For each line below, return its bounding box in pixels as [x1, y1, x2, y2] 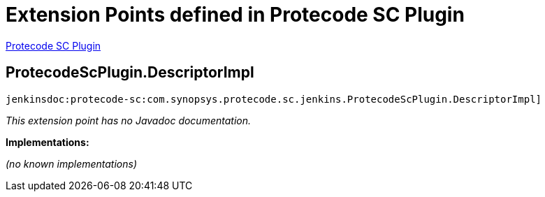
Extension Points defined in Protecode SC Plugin [6, 3, 465, 27]
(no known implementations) [6, 157, 138, 170]
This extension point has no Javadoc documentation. [6, 114, 252, 126]
